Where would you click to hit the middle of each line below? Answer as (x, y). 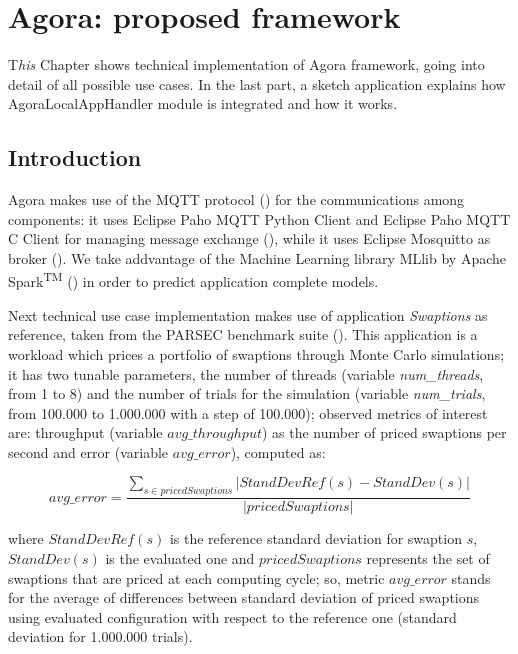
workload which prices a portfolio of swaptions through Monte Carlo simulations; (256, 353)
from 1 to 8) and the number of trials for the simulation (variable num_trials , (247, 393)
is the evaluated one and (180, 557)
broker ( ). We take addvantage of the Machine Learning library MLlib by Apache (257, 257)
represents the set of (428, 557)
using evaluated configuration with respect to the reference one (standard (232, 616)
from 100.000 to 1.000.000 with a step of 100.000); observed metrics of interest (248, 412)
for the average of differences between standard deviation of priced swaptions (244, 597)
